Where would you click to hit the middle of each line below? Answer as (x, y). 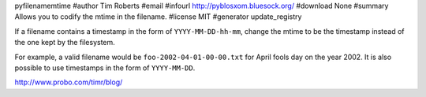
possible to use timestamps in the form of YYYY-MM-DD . (105, 68)
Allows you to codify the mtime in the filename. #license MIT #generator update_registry (158, 17)
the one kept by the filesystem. (65, 43)
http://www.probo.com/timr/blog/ (69, 82)
